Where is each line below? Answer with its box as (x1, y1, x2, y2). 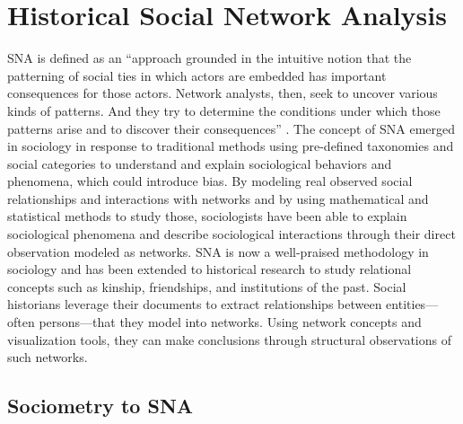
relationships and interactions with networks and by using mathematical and (7, 189, 429, 208)
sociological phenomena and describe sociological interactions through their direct (7, 225, 456, 243)
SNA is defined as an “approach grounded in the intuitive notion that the (7, 49, 412, 67)
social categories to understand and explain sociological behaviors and (7, 154, 392, 172)
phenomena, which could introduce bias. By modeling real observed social (7, 172, 413, 190)
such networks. (7, 348, 88, 367)
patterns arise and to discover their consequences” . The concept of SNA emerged (7, 119, 456, 137)
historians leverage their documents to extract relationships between (7, 295, 382, 314)
